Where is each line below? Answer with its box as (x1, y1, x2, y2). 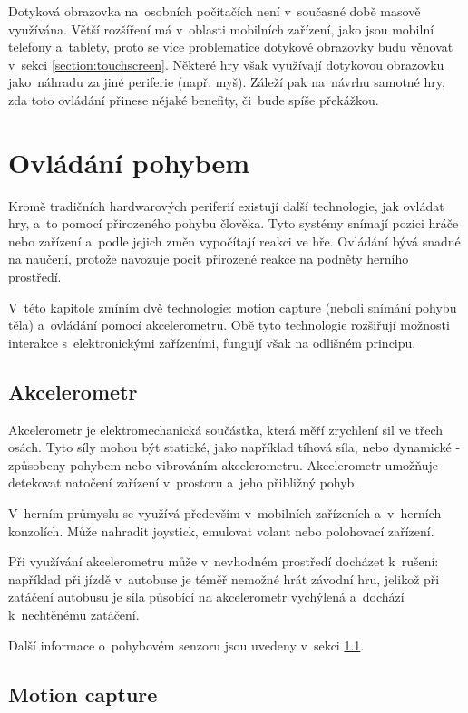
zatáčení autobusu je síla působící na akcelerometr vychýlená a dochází (8, 587, 405, 606)
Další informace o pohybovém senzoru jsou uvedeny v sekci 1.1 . (8, 635, 365, 654)
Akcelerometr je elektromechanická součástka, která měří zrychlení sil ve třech (8, 419, 444, 438)
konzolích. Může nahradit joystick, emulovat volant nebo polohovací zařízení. (8, 521, 434, 540)
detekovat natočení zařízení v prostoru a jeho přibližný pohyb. (8, 473, 358, 492)
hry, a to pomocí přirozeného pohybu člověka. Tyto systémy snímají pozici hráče (8, 214, 459, 233)
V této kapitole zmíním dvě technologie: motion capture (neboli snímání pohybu (8, 297, 457, 316)
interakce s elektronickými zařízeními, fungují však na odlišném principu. (8, 332, 416, 352)
